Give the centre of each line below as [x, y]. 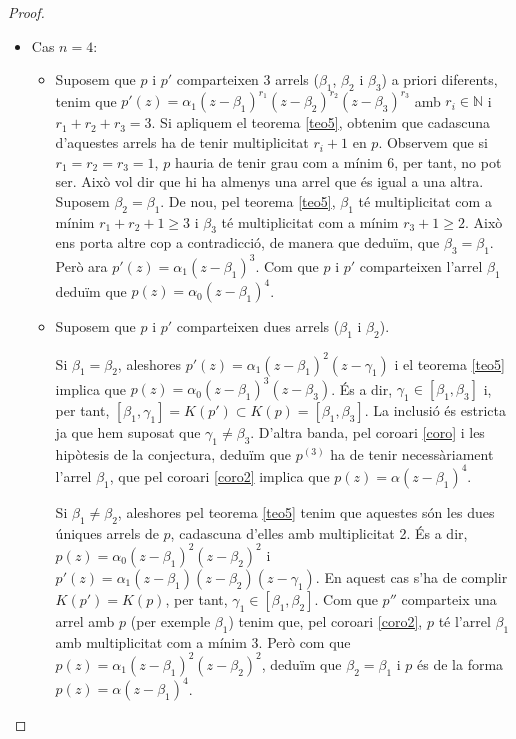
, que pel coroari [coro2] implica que [219, 475]
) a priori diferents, [439, 79]
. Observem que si [433, 142]
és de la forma [460, 663]
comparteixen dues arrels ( [258, 326]
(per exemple [170, 620]
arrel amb [85, 620]
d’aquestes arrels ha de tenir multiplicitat [182, 142]
